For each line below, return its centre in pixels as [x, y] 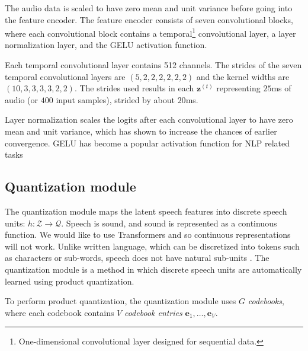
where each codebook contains [60, 312]
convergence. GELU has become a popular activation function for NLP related [147, 143]
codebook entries [153, 312]
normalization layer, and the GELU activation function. [106, 45]
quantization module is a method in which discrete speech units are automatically [153, 269]
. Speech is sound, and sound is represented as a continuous [169, 223]
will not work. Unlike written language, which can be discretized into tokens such [152, 246]
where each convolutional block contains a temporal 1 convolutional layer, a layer [150, 32]
